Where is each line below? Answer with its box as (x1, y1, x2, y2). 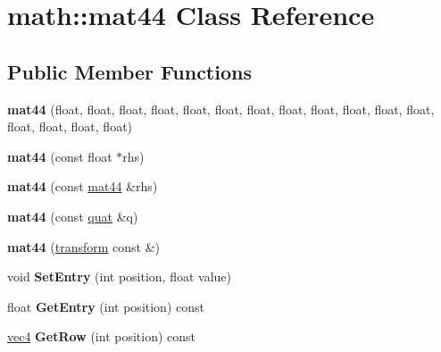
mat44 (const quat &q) (7, 206, 138, 225)
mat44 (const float (7, 147, 112, 165)
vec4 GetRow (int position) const (7, 327, 196, 346)
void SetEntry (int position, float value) (7, 267, 232, 286)
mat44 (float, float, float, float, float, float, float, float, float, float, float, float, (7, 99, 435, 118)
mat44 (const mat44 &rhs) (7, 177, 158, 196)
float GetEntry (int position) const (7, 297, 204, 315)
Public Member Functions (7, 57, 252, 85)
